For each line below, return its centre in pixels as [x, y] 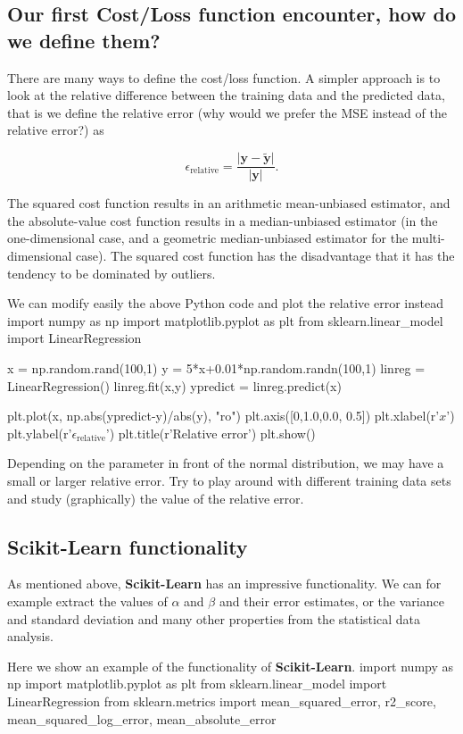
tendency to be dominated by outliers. [112, 273]
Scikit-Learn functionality [128, 546]
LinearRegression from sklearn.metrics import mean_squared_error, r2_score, [222, 701]
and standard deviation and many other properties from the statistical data [214, 618]
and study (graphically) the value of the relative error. [156, 498]
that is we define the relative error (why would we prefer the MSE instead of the [227, 112]
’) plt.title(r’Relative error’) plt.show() [211, 433]
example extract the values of [87, 601]
